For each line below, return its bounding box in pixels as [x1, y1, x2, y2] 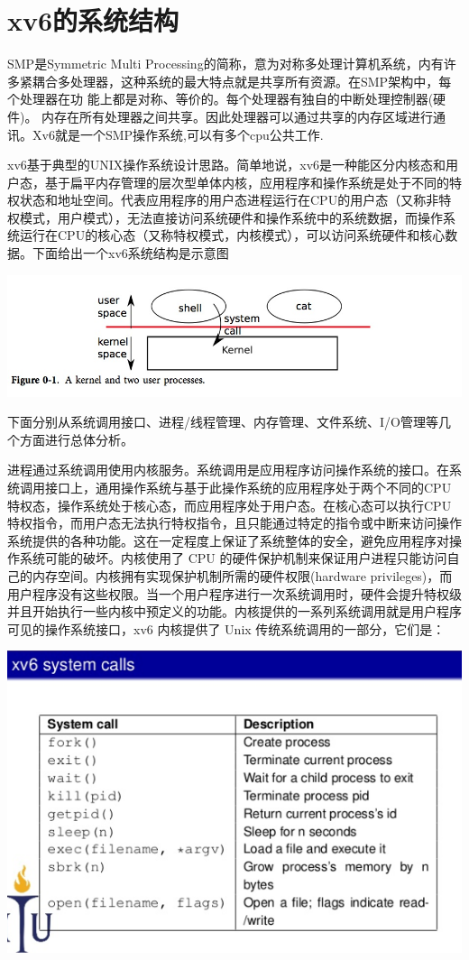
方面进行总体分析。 [19, 429, 133, 448]
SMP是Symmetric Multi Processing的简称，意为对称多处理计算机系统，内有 [7, 54, 444, 73]
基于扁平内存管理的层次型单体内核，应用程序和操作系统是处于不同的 [44, 172, 449, 191]
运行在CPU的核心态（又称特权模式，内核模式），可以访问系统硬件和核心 [19, 226, 446, 245]
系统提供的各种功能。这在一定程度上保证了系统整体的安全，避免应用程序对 [7, 531, 449, 549]
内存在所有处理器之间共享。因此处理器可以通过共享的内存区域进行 [41, 106, 434, 125]
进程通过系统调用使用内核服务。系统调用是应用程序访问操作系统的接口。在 [7, 460, 449, 479]
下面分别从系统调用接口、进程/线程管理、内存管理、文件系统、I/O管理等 [7, 412, 438, 431]
